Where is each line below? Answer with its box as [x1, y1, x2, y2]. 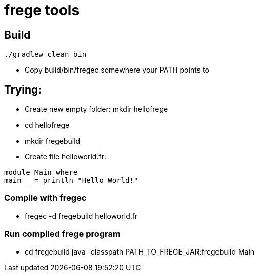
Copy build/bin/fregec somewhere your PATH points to [25, 65, 209, 75]
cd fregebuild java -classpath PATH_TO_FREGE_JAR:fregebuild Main [25, 247, 255, 256]
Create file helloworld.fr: [25, 152, 106, 162]
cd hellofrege [25, 121, 70, 130]
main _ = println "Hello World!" [4, 176, 138, 185]
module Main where [4, 168, 78, 177]
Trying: [4, 83, 42, 96]
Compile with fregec [4, 193, 87, 203]
